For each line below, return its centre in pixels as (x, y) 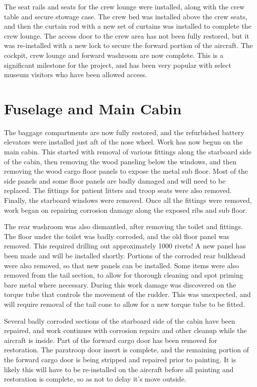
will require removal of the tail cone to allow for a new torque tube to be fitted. (125, 304)
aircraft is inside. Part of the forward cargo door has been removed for (111, 340)
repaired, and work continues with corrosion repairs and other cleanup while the (126, 330)
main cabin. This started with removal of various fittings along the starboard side (128, 152)
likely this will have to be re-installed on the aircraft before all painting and (119, 369)
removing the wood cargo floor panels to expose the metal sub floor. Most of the (126, 171)
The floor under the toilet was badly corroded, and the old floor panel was (117, 236)
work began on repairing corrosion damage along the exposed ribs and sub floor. (126, 210)
